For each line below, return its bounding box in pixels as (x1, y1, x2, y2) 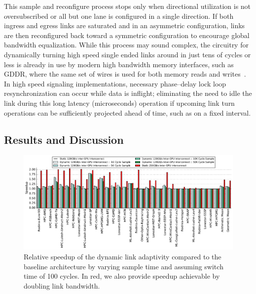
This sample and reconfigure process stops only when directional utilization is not (4, 1, 251, 11)
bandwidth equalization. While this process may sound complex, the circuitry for (4, 40, 249, 50)
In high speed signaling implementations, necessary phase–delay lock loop (4, 78, 226, 88)
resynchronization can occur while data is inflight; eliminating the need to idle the (4, 88, 252, 98)
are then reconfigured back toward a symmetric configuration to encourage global (4, 30, 250, 40)
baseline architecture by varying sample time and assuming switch (24, 261, 223, 271)
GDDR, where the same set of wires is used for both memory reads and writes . (4, 69, 246, 79)
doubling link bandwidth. (24, 280, 100, 291)
